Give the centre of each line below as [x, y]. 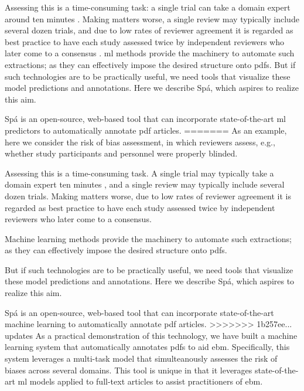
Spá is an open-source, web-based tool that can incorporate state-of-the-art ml [145, 119]
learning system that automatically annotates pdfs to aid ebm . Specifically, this [147, 347]
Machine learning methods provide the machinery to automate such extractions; [148, 238]
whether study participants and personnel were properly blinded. [121, 153]
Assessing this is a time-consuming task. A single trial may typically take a [139, 173]
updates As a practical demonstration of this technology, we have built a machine [151, 335]
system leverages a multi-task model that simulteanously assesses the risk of [141, 358]
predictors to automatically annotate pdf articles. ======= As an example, [146, 130]
